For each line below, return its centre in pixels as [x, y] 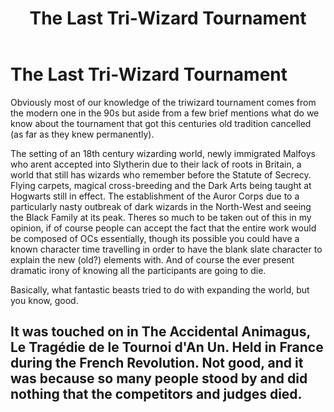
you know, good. [44, 300]
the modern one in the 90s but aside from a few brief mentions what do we [165, 113]
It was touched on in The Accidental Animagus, [160, 332]
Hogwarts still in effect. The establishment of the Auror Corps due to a [155, 196]
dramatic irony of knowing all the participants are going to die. [138, 270]
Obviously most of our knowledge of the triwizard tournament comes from [163, 102]
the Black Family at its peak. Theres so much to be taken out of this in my [161, 217]
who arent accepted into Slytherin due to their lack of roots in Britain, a [156, 164]
